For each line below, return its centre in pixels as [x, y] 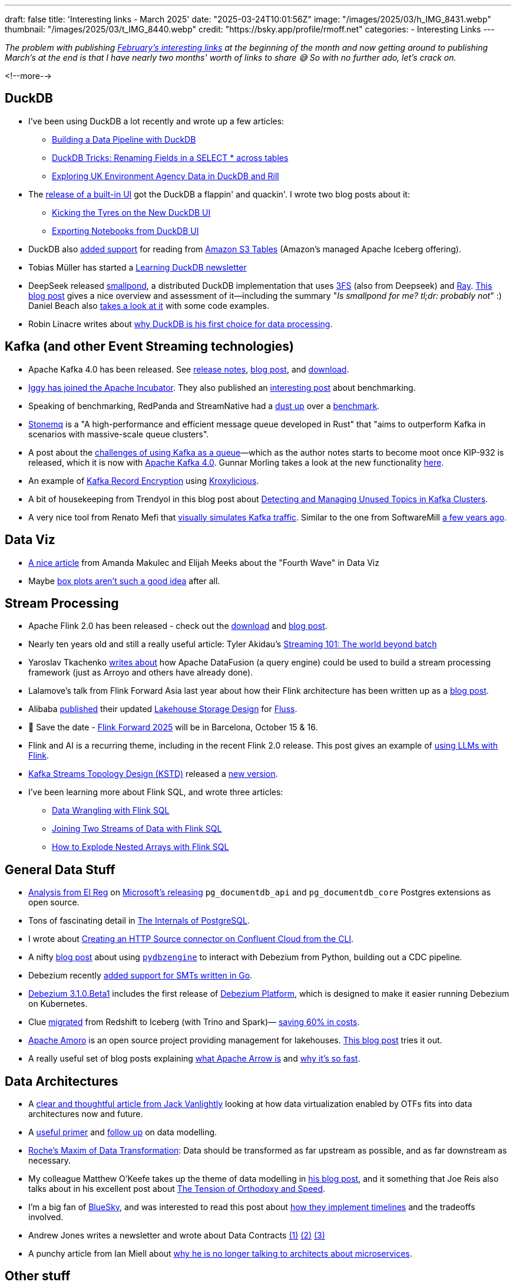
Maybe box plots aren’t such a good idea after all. [124, 581]
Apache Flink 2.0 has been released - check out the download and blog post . [178, 626]
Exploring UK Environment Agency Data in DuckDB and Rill [166, 176]
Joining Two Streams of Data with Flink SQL [137, 829]
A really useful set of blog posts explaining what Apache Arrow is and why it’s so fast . [194, 1059]
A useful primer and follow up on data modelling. [123, 1132]
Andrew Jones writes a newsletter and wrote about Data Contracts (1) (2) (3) [177, 1235]
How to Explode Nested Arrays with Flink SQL [140, 847]
